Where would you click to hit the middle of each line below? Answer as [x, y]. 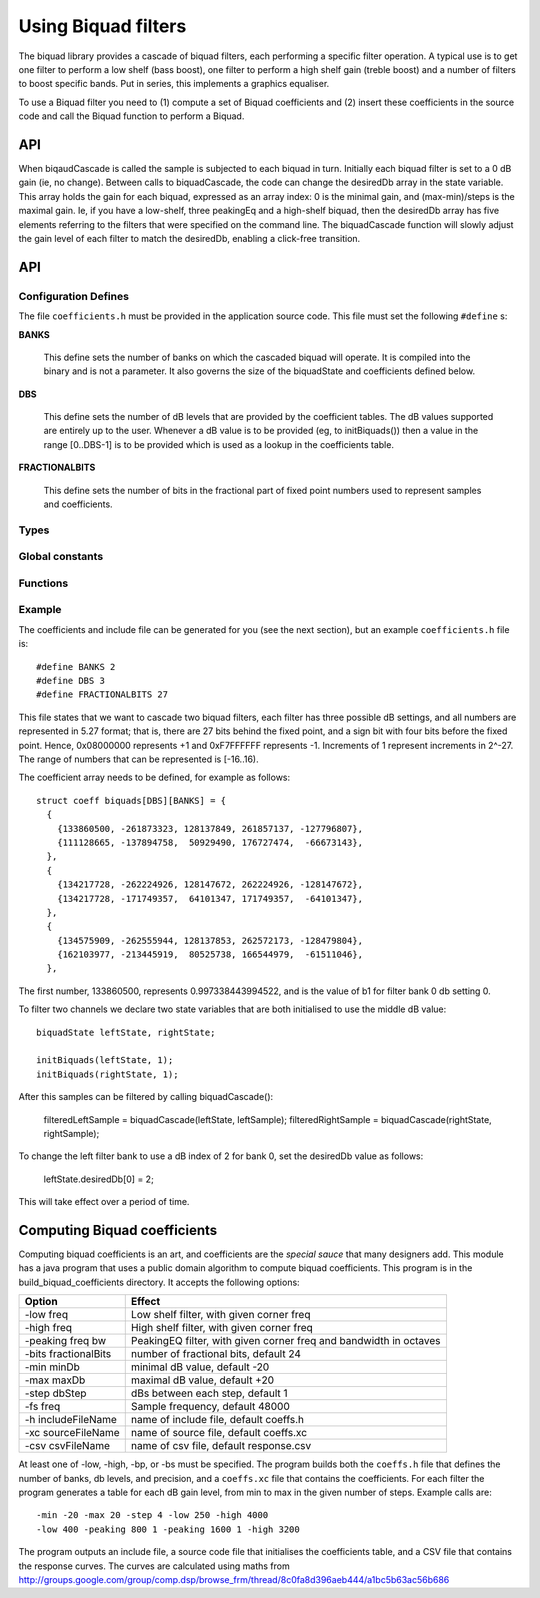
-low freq [46, 1315]
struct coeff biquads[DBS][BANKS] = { [131, 800]
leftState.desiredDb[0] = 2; [98, 1179]
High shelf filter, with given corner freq [222, 1328]
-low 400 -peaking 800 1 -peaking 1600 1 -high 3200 [168, 1529]
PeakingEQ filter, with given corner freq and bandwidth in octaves [285, 1341]
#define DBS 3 [70, 681]
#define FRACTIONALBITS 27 [102, 694]
